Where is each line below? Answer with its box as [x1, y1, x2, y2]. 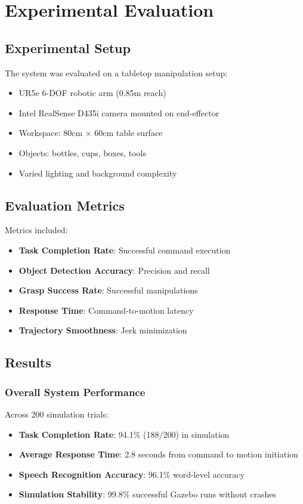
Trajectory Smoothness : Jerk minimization [18, 324, 187, 336]
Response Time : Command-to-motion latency [18, 304, 194, 316]
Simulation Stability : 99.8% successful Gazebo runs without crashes [18, 488, 276, 500]
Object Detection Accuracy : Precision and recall [18, 264, 210, 276]
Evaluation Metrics [5, 196, 125, 214]
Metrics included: [5, 224, 68, 236]
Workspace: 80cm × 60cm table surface [18, 126, 163, 139]
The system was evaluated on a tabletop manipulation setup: [5, 66, 228, 79]
